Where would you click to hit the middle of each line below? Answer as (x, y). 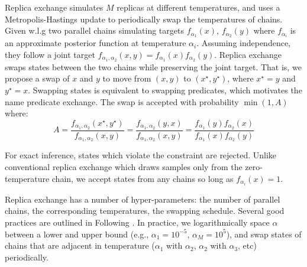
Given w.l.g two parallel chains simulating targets (94, 30)
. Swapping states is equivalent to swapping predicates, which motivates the (165, 89)
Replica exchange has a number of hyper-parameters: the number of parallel (143, 199)
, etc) (247, 245)
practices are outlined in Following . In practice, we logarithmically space (137, 222)
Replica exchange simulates (54, 7)
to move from (127, 78)
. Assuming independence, (244, 43)
